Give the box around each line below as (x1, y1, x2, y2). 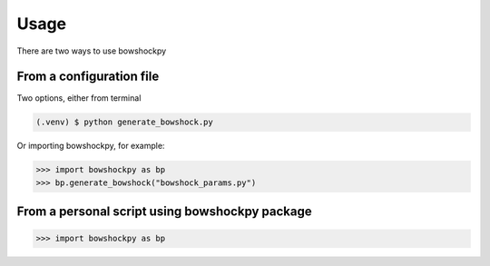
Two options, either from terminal (16, 93, 142, 103)
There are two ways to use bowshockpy (16, 45, 167, 56)
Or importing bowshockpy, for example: (16, 141, 165, 152)
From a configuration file (16, 69, 160, 84)
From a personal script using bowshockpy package (16, 204, 312, 220)
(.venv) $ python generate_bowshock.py (35, 117, 213, 127)
